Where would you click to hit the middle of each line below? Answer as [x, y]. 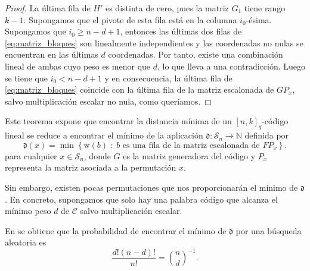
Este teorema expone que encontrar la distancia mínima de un [118, 121]
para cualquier [31, 155]
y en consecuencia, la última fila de [168, 78]
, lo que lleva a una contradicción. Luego [231, 66]
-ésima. [259, 19]
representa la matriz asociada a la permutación [91, 167]
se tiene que [27, 78]
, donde [97, 155]
